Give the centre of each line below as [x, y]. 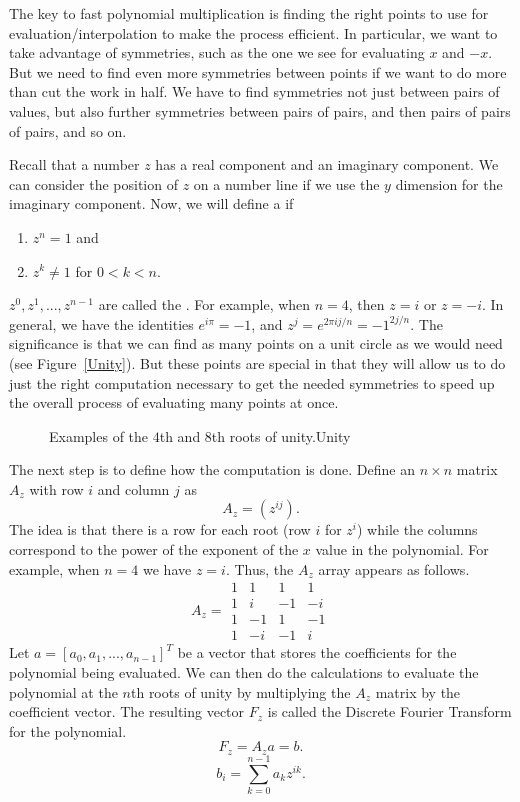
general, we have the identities [101, 323]
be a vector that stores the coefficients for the [317, 652]
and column [133, 488]
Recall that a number [74, 164]
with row [56, 488]
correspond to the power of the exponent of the [154, 549]
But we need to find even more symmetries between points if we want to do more [258, 71]
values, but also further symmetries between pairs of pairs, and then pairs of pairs [260, 110]
